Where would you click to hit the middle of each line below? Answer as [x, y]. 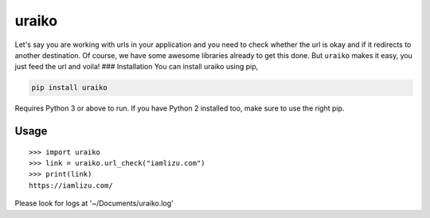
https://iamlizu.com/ [71, 185]
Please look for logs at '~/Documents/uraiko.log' [94, 204]
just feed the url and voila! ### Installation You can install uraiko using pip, [137, 67]
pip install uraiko [69, 88]
